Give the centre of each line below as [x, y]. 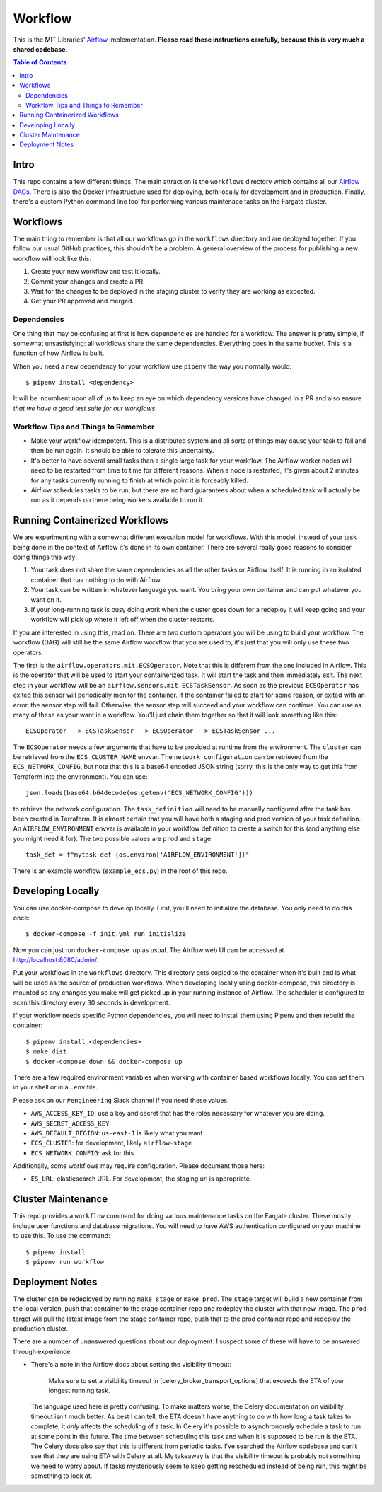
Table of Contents [40, 62]
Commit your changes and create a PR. [88, 281]
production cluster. [41, 1329]
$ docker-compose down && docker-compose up [104, 1062]
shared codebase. [40, 49]
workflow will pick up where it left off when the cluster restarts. [123, 620]
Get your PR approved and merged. [82, 301]
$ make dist [46, 1052]
